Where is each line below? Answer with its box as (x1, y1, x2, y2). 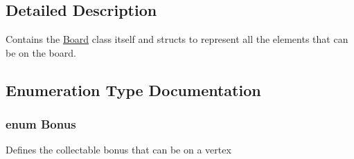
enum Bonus (6, 115, 76, 133)
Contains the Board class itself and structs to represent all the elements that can (6, 32, 348, 46)
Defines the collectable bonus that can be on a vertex (6, 142, 231, 157)
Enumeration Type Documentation (6, 79, 261, 100)
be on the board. (6, 45, 76, 59)
